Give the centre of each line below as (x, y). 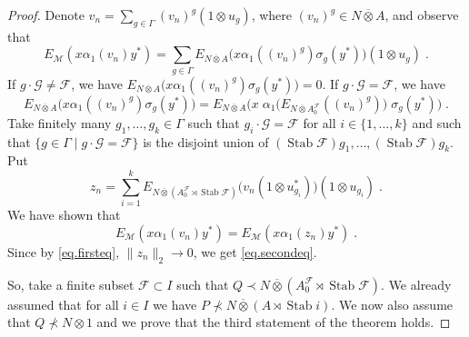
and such (437, 122)
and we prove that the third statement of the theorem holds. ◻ (274, 322)
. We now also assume (392, 304)
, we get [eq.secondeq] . (255, 251)
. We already (416, 284)
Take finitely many (60, 122)
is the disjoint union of (206, 141)
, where (272, 15)
